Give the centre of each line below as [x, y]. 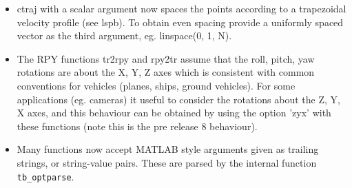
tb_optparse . [45, 176]
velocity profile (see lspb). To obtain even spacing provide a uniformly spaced [180, 22]
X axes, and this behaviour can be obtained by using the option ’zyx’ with [174, 113]
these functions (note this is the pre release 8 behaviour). [137, 126]
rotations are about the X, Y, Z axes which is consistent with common [166, 72]
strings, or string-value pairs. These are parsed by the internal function [167, 162]
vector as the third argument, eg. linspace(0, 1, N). [124, 35]
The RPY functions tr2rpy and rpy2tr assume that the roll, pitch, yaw [166, 58]
